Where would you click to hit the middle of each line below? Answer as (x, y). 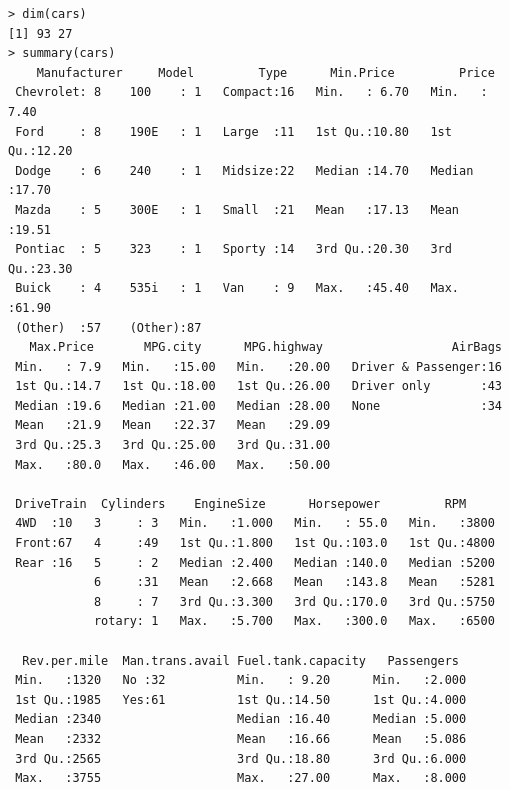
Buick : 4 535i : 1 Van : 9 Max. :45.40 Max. (237, 288)
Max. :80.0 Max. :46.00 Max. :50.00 (173, 464)
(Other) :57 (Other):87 (108, 327)
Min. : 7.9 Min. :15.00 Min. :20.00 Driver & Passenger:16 (258, 366)
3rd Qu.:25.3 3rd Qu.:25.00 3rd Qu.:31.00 (173, 445)
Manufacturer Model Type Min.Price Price (265, 72)
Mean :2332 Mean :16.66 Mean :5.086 (241, 738)
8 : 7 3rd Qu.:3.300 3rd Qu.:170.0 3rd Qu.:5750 (294, 601)
